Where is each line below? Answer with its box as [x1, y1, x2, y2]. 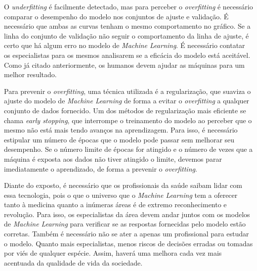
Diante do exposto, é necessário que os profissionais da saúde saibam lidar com [4, 180, 243, 190]
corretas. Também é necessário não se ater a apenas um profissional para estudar [4, 228, 249, 239]
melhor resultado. [4, 69, 57, 80]
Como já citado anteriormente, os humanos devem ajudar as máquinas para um [4, 59, 245, 70]
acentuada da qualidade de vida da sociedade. [4, 257, 143, 268]
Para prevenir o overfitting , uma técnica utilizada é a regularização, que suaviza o [4, 86, 251, 96]
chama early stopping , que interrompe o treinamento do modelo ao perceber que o [4, 115, 252, 125]
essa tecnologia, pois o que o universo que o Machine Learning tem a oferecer [4, 189, 238, 200]
